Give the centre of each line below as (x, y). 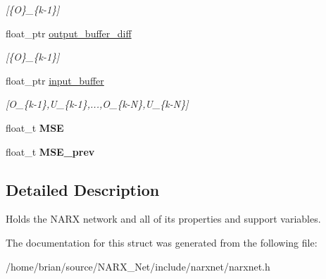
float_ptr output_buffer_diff (69, 33)
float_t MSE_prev (50, 151)
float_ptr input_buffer (55, 80)
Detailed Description (83, 189)
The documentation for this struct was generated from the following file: (162, 242)
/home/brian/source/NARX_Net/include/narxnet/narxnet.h (138, 266)
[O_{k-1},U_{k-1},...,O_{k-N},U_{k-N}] (97, 104)
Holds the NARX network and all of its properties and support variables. (163, 219)
